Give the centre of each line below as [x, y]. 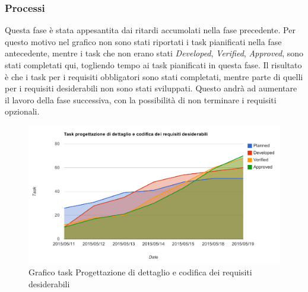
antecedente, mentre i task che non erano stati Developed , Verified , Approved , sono [154, 53]
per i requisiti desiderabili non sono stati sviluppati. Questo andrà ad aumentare [151, 88]
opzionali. [22, 111]
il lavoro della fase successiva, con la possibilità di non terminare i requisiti [141, 99]
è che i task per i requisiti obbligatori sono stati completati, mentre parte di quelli [154, 76]
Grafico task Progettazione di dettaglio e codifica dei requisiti [140, 272]
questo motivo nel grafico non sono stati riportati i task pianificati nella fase [143, 41]
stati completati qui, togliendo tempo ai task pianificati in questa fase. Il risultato [153, 65]
